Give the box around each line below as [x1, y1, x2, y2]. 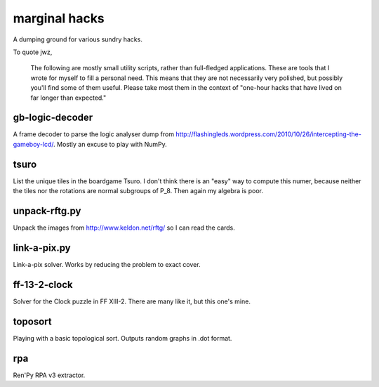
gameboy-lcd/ [13, 140, 54, 148]
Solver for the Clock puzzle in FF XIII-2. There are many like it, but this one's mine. [13, 297, 251, 306]
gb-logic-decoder [13, 112, 93, 124]
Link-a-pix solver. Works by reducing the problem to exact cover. [13, 260, 201, 268]
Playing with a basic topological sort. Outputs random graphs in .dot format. [13, 334, 232, 342]
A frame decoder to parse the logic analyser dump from [13, 130, 175, 138]
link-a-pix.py [13, 242, 71, 254]
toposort [13, 315, 52, 327]
